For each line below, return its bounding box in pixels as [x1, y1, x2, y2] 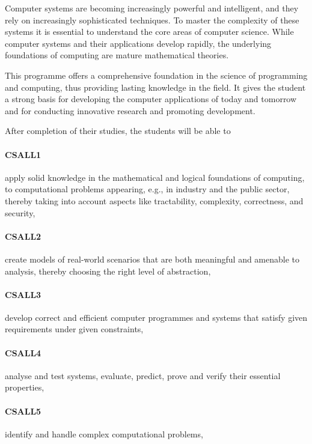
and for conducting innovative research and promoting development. [5, 104, 255, 117]
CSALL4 [5, 346, 41, 359]
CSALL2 [5, 230, 41, 242]
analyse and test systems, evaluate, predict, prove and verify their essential [5, 369, 281, 382]
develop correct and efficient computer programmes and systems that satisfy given [5, 311, 308, 323]
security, [5, 206, 35, 219]
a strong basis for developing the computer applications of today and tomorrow [5, 93, 297, 105]
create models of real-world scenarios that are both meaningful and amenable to [5, 252, 300, 265]
